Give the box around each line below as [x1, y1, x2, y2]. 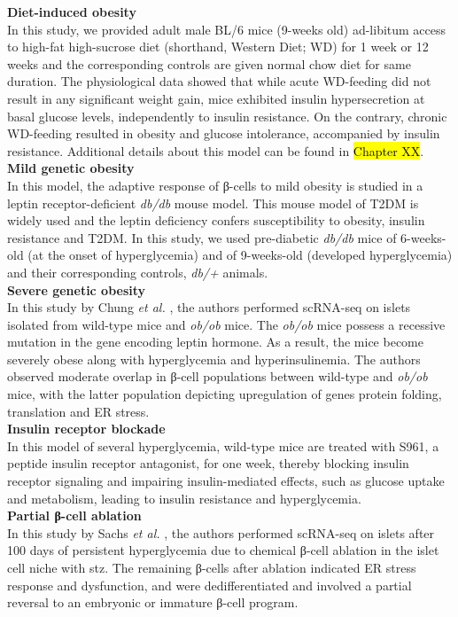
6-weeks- [400, 228, 446, 246]
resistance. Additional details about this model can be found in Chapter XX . [7, 141, 424, 160]
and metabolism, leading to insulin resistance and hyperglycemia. [7, 488, 361, 507]
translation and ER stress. [7, 402, 150, 420]
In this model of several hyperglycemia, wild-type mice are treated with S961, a [7, 436, 439, 455]
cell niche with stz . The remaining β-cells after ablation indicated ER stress [7, 558, 416, 576]
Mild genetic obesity [7, 159, 135, 177]
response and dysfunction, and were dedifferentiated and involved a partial [7, 575, 412, 594]
